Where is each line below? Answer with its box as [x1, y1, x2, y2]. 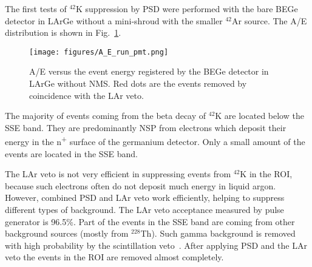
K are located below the [215, 109, 304, 122]
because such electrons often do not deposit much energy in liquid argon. [5, 179, 276, 192]
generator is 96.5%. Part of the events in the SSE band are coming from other [5, 215, 295, 228]
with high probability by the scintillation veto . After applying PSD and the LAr [5, 238, 307, 251]
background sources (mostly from [5, 227, 129, 240]
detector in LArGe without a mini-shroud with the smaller [5, 14, 223, 27]
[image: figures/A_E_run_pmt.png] [29, 47, 169, 56]
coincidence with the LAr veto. [29, 89, 144, 101]
